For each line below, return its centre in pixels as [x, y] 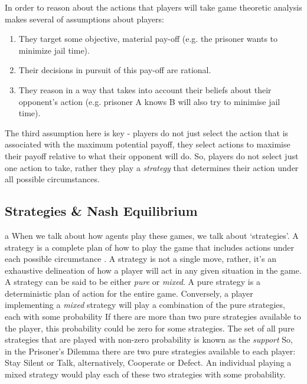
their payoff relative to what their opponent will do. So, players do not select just [152, 155]
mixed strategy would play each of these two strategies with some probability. [145, 374]
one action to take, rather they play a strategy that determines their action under [152, 167]
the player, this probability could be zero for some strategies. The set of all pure [150, 328]
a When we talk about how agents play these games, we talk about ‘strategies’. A [152, 235]
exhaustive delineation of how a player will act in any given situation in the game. [153, 270]
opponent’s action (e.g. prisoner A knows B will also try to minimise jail [149, 101]
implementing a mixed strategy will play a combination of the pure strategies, [145, 305]
